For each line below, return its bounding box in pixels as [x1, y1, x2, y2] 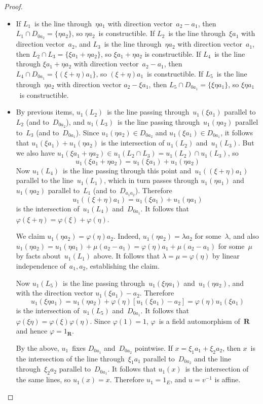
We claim [16, 231, 45, 241]
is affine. [214, 374, 241, 385]
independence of [16, 260, 66, 271]
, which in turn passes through [104, 175, 199, 186]
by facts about [16, 250, 61, 261]
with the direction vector [16, 287, 93, 298]
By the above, [16, 342, 59, 353]
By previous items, [16, 106, 74, 117]
